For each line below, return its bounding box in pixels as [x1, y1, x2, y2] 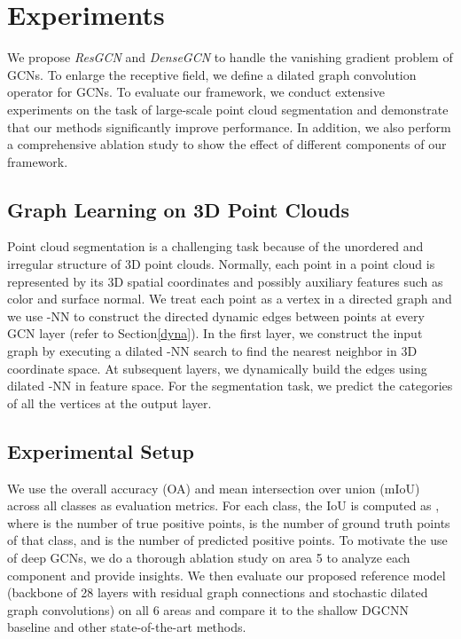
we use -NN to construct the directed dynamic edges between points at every [7, 306, 425, 325]
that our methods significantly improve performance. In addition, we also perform [7, 117, 451, 136]
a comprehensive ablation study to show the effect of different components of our [7, 135, 447, 154]
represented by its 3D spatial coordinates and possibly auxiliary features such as [7, 272, 443, 290]
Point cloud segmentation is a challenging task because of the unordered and [7, 237, 424, 256]
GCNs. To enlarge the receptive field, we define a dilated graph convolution [7, 65, 417, 83]
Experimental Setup [7, 437, 194, 464]
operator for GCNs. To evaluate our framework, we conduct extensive [7, 83, 385, 101]
